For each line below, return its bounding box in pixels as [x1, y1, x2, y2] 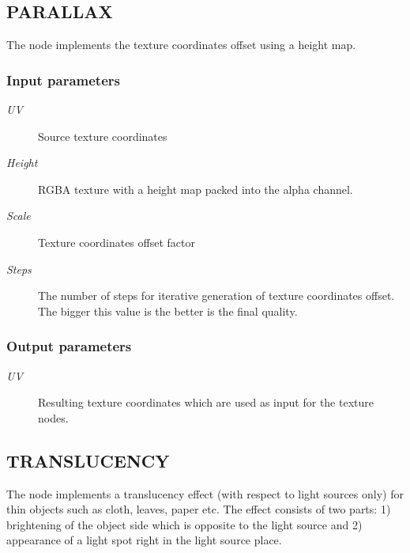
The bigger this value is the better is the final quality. [38, 302, 298, 319]
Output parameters [6, 336, 132, 356]
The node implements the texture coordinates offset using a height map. [6, 36, 356, 53]
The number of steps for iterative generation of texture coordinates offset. [38, 287, 395, 304]
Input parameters [6, 70, 120, 89]
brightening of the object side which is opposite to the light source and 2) [6, 516, 363, 532]
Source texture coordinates [38, 127, 167, 144]
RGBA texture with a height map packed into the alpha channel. [38, 180, 353, 197]
